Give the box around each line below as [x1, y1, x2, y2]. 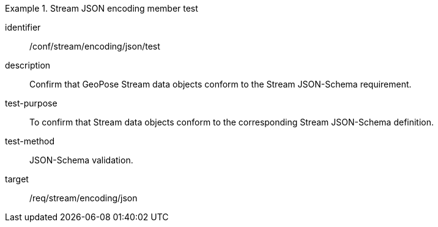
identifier [5, 22, 41, 32]
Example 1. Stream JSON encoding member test [5, 3, 198, 13]
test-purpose [5, 98, 58, 108]
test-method [5, 136, 54, 146]
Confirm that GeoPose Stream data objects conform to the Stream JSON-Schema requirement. [29, 79, 412, 89]
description [5, 60, 51, 70]
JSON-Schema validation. [29, 155, 133, 165]
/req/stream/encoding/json [29, 193, 138, 203]
